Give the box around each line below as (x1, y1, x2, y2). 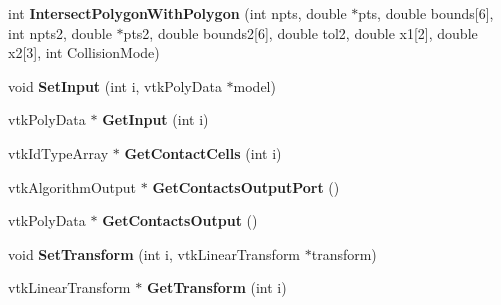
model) (233, 75, 276, 96)
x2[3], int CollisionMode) (8, 42, 160, 63)
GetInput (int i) (102, 109, 209, 130)
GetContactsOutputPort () (152, 176, 340, 197)
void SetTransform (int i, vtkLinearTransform (8, 243, 301, 264)
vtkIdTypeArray (8, 142, 109, 163)
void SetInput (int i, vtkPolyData (8, 75, 222, 96)
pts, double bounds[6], (358, 3, 494, 23)
